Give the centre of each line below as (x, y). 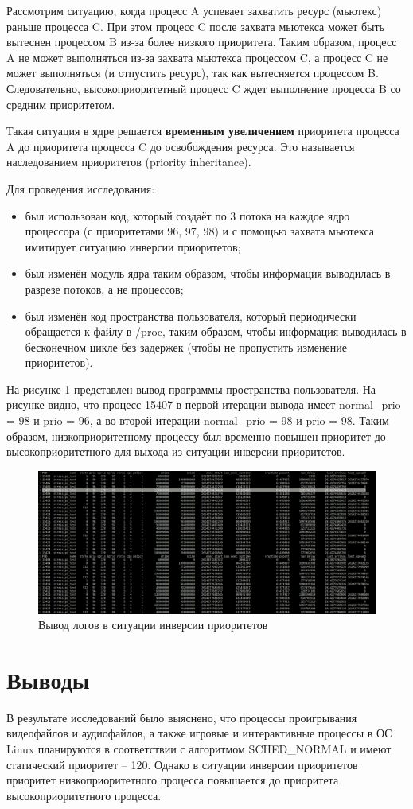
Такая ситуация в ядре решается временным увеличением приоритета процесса (203, 131)
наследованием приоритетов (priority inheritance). (129, 162)
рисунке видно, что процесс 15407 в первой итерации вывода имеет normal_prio (204, 404)
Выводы (48, 679)
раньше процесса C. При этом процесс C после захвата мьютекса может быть (195, 26)
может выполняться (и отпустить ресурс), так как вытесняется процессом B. (193, 73)
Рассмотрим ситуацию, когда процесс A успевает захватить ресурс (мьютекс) (194, 10)
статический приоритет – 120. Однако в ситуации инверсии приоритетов (182, 764)
